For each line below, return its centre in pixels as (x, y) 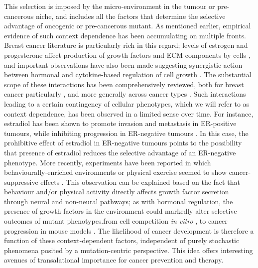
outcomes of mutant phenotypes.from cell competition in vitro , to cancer (116, 221)
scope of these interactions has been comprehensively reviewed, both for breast (124, 84)
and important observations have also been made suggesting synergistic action (123, 65)
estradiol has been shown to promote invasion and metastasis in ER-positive (120, 123)
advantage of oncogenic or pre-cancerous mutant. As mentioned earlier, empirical (128, 26)
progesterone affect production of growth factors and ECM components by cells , (127, 55)
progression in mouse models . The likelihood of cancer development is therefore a (129, 230)
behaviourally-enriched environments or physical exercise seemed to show (115, 172)
